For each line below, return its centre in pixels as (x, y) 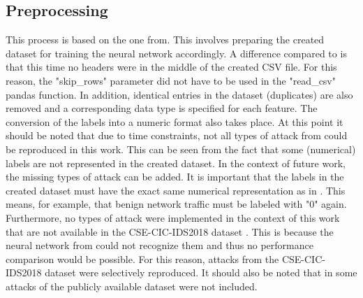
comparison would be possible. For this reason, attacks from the (142, 258)
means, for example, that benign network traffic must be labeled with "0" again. (176, 204)
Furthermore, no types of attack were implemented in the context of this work (173, 217)
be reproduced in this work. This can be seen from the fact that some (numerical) (181, 149)
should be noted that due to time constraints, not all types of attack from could (177, 135)
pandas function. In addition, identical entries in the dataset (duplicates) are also (179, 94)
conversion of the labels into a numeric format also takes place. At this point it (175, 121)
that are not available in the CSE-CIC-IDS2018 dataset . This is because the (170, 231)
